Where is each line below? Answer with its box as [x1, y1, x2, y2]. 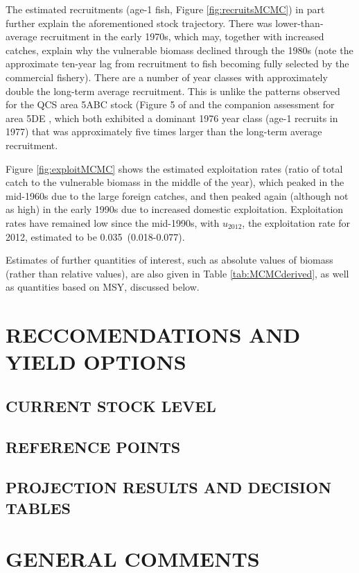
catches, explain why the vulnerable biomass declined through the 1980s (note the [6, 42, 353, 57]
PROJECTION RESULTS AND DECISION [6, 477, 332, 498]
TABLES [6, 497, 71, 518]
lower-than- [275, 15, 324, 30]
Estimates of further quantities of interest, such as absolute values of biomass [6, 253, 333, 267]
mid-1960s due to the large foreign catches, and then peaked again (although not [6, 188, 349, 203]
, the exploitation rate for [242, 215, 350, 230]
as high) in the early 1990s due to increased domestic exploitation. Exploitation [6, 202, 344, 216]
